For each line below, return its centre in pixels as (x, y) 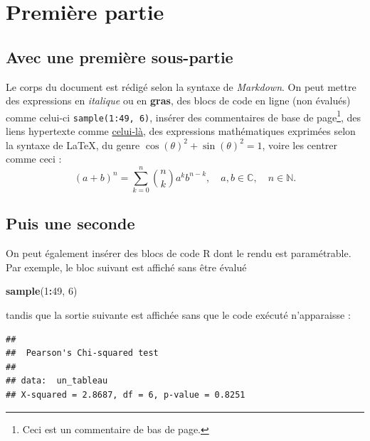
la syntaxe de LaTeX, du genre (73, 145)
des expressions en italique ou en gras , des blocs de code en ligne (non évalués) (178, 100)
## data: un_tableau (57, 381)
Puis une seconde (70, 223)
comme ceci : (34, 159)
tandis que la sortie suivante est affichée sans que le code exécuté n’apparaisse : (178, 314)
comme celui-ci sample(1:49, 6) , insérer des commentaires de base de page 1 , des (184, 116)
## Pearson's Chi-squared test (82, 353)
